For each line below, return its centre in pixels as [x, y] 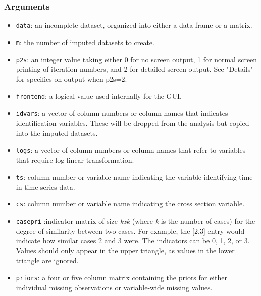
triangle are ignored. [47, 260]
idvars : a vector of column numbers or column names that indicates [122, 113]
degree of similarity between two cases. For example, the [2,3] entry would [130, 230]
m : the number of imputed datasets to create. [85, 42]
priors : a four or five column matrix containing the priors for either [122, 278]
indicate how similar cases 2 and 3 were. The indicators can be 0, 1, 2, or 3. [133, 241]
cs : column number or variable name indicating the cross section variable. [130, 204]
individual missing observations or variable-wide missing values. [114, 287]
